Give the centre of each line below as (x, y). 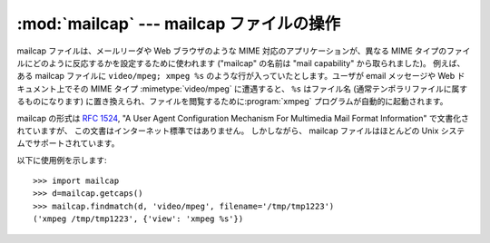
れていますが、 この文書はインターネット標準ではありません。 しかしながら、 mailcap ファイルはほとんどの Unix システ (241, 131)
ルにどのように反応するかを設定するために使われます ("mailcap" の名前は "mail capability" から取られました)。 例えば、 (241, 63)
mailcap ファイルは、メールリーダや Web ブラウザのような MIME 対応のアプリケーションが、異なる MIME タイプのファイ (244, 51)
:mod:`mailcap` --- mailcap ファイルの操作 (178, 24)
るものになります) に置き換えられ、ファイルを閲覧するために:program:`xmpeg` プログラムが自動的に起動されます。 (232, 102)
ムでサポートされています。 (68, 143)
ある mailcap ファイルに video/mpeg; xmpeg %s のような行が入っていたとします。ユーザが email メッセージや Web (236, 76)
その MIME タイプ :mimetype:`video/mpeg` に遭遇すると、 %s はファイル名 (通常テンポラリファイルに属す (270, 88)
